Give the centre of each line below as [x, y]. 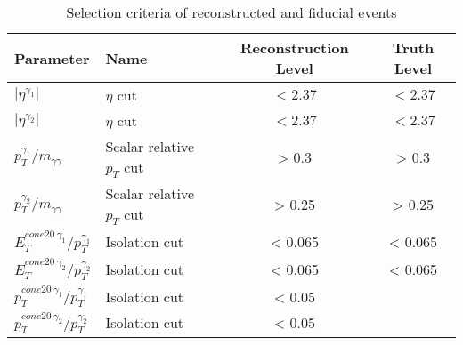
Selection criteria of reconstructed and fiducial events [231, 12]
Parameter [52, 58]
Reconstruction [294, 48]
